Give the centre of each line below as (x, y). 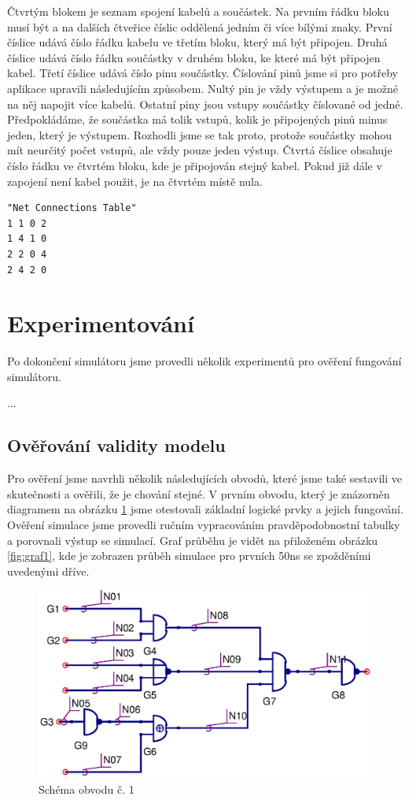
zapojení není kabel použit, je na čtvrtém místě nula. (135, 181)
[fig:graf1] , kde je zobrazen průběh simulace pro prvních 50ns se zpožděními (189, 556)
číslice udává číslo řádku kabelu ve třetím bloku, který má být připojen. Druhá (197, 42)
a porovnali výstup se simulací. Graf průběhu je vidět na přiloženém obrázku (193, 540)
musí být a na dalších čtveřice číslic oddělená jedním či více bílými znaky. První (200, 26)
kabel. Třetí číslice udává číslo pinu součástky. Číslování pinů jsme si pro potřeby (203, 73)
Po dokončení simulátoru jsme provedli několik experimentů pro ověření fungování (204, 361)
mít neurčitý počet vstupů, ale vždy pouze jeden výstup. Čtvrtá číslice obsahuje (200, 150)
